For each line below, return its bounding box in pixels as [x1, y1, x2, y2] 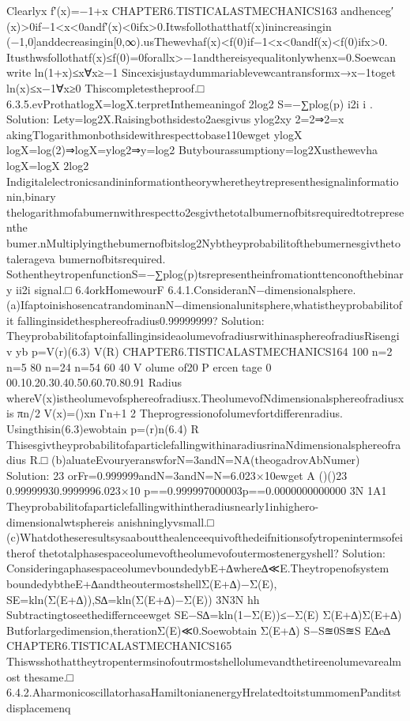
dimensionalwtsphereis [6, 513, 115, 530]
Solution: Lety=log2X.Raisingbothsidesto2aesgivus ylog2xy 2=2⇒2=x [6, 111, 344, 127]
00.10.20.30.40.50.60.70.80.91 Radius [6, 374, 182, 391]
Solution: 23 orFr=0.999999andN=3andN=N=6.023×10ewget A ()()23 [6, 466, 348, 483]
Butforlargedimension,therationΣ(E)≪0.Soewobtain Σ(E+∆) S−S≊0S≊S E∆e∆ [6, 621, 391, 638]
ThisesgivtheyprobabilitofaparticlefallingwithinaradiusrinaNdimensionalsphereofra [6, 436, 401, 452]
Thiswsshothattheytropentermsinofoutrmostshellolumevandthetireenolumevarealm [6, 652, 402, 669]
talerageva [6, 250, 55, 266]
